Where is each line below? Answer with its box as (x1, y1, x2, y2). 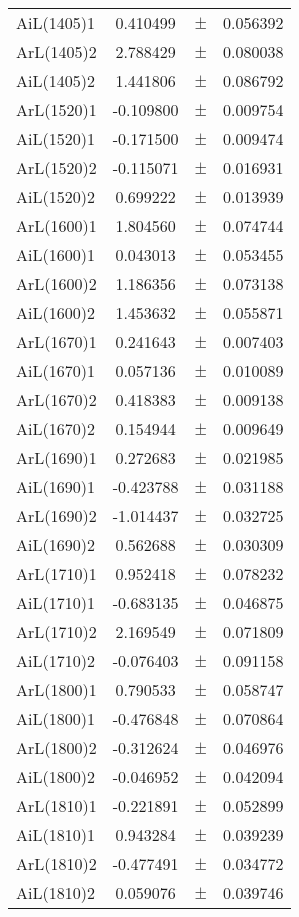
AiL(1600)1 (16, 243, 95, 266)
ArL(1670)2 (16, 388, 97, 411)
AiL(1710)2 (16, 649, 95, 672)
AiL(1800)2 (16, 765, 95, 788)
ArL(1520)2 (16, 156, 97, 179)
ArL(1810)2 (16, 852, 97, 875)
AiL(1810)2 (16, 881, 95, 904)
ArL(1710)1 (16, 562, 97, 585)
